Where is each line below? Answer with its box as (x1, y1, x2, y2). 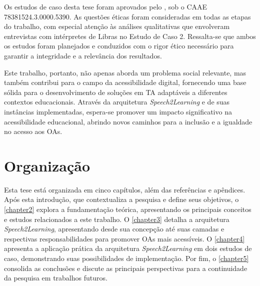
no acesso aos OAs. (4, 126, 62, 136)
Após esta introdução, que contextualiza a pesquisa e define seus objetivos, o (4, 194, 239, 204)
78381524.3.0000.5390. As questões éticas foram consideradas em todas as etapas (4, 11, 251, 21)
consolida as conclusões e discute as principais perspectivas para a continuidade (4, 262, 247, 273)
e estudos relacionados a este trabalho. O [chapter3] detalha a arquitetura (4, 213, 229, 224)
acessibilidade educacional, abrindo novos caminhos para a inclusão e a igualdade (4, 116, 252, 126)
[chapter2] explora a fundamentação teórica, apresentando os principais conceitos (4, 204, 251, 214)
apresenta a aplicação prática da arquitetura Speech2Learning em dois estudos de (4, 243, 252, 253)
